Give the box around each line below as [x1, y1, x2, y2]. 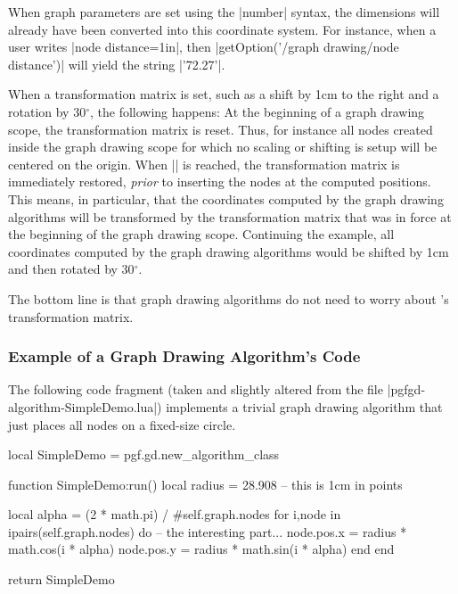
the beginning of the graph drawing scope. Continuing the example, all [8, 225, 395, 243]
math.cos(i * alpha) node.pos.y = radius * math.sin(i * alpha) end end [8, 540, 395, 558]
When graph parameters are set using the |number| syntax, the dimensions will [8, 3, 440, 21]
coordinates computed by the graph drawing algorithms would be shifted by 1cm [8, 242, 449, 260]
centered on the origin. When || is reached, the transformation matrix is [8, 154, 400, 173]
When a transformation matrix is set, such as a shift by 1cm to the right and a [8, 85, 439, 103]
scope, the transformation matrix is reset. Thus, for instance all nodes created [8, 120, 433, 138]
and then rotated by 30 [8, 260, 135, 278]
